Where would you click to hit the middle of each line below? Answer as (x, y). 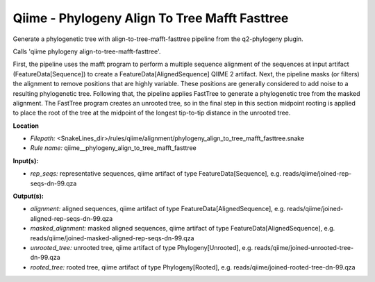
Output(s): (28, 196)
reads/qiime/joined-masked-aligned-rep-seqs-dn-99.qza (112, 238)
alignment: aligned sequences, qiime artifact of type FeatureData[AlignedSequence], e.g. (158, 209)
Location (26, 126)
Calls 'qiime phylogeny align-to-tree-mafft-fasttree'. (87, 51)
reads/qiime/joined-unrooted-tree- (304, 247)
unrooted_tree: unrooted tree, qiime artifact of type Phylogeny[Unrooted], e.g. (142, 247)
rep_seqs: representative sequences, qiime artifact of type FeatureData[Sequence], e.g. (156, 174)
